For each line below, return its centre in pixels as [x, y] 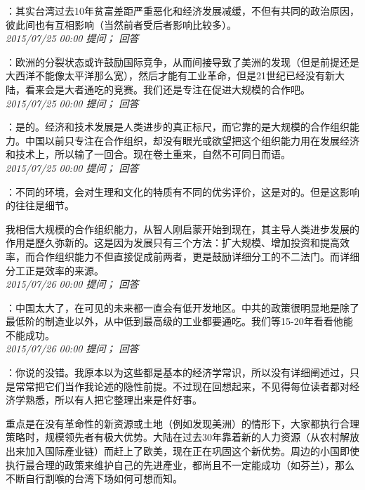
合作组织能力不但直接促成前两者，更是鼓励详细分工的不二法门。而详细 [197, 256]
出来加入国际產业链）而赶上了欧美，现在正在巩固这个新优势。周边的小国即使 [182, 451]
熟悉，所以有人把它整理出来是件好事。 [113, 400]
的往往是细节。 [40, 205]
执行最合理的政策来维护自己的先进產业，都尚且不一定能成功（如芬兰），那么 [180, 464]
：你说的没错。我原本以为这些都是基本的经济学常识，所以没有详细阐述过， [178, 372]
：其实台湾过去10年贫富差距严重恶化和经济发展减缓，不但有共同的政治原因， [182, 11]
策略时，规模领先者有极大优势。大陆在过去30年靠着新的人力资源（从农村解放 [182, 437]
